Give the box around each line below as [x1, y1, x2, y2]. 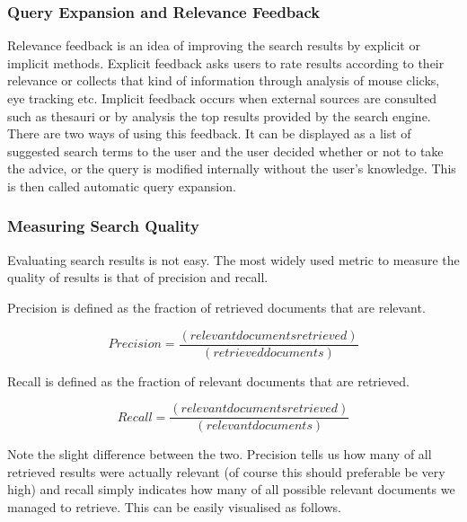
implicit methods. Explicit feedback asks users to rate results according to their [7, 53, 445, 72]
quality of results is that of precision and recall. [7, 268, 269, 287]
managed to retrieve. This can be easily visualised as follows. [7, 498, 341, 517]
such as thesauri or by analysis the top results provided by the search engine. [7, 106, 431, 125]
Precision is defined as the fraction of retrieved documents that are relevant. [7, 297, 426, 316]
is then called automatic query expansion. [7, 176, 236, 195]
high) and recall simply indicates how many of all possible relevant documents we [7, 480, 455, 499]
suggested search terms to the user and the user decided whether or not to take [7, 141, 444, 160]
